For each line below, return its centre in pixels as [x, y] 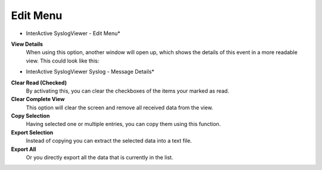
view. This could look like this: [63, 61]
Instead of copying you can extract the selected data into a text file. [109, 141]
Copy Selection [30, 116]
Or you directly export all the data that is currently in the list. [100, 158]
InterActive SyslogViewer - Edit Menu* [73, 33]
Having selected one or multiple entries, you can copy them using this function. [123, 124]
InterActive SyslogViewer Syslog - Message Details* [90, 72]
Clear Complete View [38, 99]
